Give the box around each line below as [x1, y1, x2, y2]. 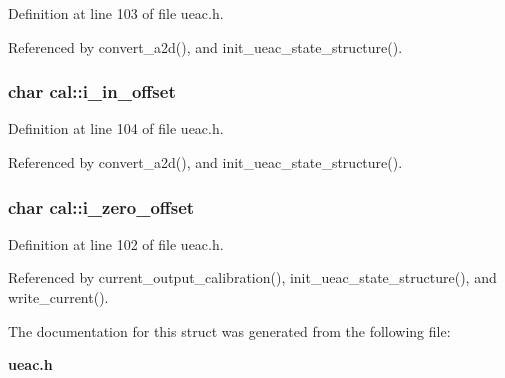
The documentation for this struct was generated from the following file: [8, 320, 451, 341]
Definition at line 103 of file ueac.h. [8, 3, 224, 23]
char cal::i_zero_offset [8, 194, 195, 219]
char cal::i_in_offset [8, 79, 176, 104]
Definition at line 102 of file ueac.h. [8, 233, 224, 254]
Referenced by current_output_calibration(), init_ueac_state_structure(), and [8, 267, 497, 288]
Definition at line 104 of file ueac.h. [8, 118, 224, 139]
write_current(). [8, 287, 109, 307]
